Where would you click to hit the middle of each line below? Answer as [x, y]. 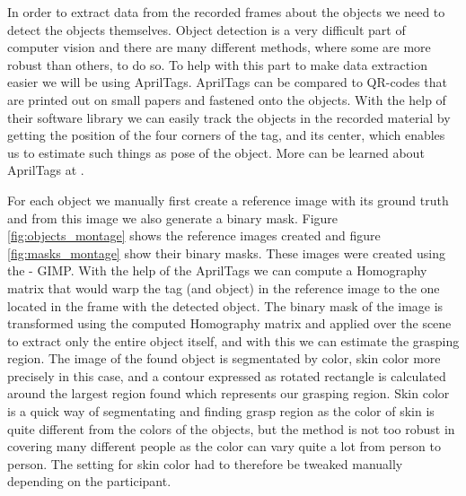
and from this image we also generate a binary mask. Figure [173, 218]
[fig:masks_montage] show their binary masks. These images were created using [226, 252]
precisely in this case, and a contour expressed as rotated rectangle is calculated [227, 375]
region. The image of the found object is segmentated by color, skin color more [224, 358]
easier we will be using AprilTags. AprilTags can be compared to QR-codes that [227, 82]
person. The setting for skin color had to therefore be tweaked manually [205, 463]
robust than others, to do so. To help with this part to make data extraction [217, 64]
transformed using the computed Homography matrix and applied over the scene [229, 323]
